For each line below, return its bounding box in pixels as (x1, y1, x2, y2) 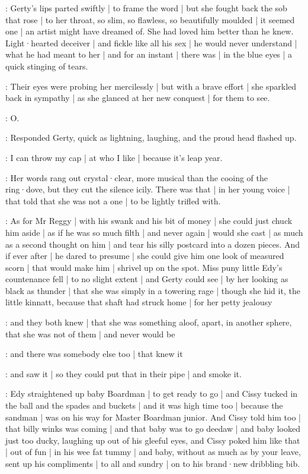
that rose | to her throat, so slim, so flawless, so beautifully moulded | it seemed (5, 13, 295, 26)
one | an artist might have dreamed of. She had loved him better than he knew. (5, 25, 294, 37)
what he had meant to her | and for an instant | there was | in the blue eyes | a (5, 48, 293, 61)
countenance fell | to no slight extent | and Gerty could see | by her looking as (5, 273, 288, 285)
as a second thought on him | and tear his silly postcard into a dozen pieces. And (5, 238, 300, 250)
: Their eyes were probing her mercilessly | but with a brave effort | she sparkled (5, 80, 297, 92)
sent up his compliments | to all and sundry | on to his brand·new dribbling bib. (5, 457, 300, 469)
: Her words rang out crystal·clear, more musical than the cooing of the (5, 171, 268, 184)
